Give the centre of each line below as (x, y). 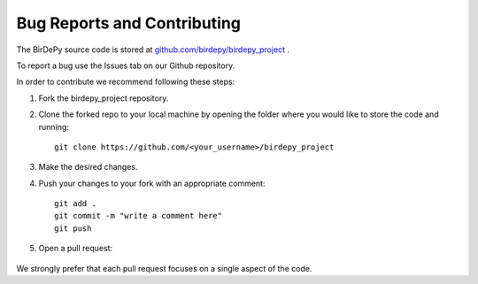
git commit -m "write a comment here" (139, 216)
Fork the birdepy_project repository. (104, 98)
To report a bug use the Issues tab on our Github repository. (126, 65)
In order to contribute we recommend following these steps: (126, 82)
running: (54, 127)
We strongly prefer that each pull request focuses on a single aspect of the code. (164, 268)
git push (73, 228)
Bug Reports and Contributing (128, 23)
